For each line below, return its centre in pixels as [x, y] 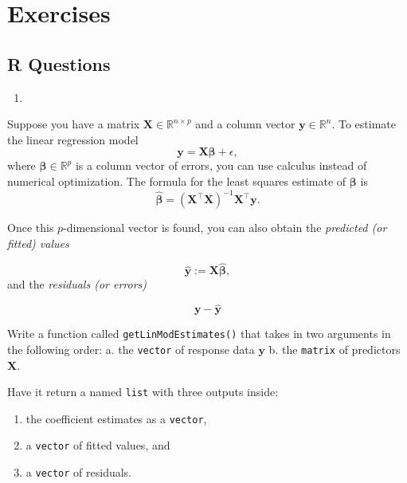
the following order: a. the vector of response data [131, 349]
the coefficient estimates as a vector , [116, 418]
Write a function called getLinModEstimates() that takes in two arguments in [199, 334]
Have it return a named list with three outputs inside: [143, 392]
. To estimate [364, 124]
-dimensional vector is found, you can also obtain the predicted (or [225, 228]
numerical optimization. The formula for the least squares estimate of [177, 181]
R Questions [59, 63]
